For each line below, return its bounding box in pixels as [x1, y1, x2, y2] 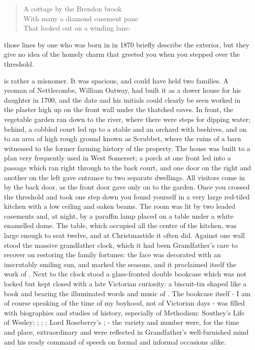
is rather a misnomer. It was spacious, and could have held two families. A [4, 75, 228, 85]
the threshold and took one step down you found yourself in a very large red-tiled [4, 191, 250, 201]
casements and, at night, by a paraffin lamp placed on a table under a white [4, 210, 234, 221]
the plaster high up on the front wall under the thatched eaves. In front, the [4, 104, 233, 115]
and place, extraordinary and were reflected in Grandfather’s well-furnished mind [4, 327, 249, 337]
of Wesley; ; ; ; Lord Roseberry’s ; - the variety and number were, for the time [4, 317, 239, 327]
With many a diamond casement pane [23, 13, 138, 23]
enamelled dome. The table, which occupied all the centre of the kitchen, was [4, 220, 237, 231]
